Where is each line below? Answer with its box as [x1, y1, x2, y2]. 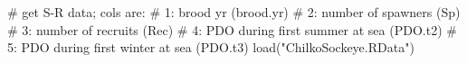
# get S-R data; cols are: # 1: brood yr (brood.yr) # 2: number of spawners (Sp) [7, 3, 461, 21]
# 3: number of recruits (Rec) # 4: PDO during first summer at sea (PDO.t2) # [7, 20, 457, 39]
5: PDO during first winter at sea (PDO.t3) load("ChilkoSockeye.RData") [7, 38, 415, 57]
